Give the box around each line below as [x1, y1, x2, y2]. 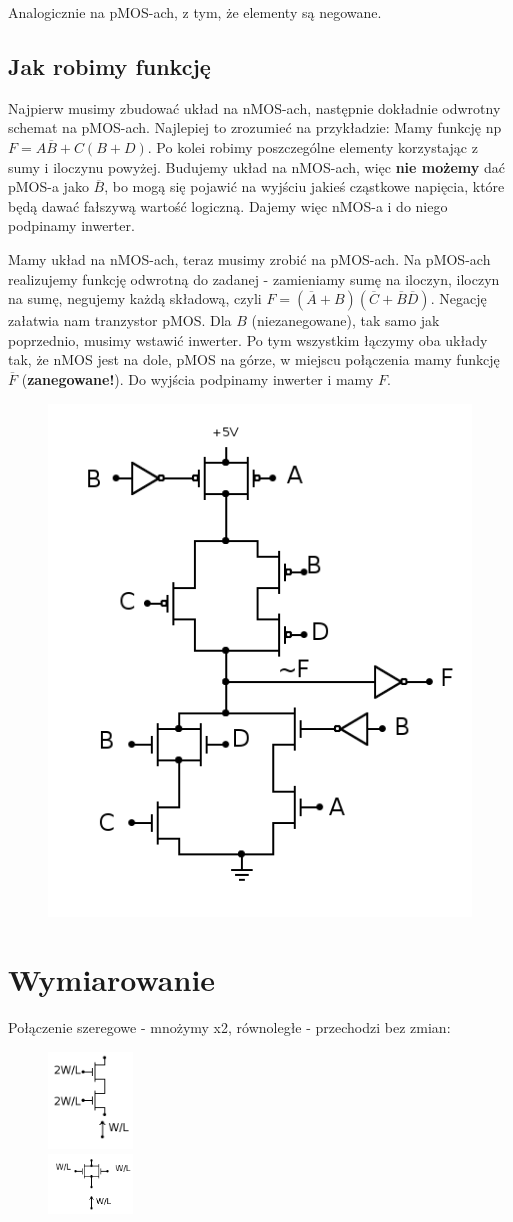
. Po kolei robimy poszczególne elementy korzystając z [147, 136, 478, 157]
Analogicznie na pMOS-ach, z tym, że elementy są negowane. [8, 2, 382, 22]
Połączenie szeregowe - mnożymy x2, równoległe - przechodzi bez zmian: [8, 1017, 451, 1038]
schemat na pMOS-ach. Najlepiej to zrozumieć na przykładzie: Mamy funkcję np [8, 117, 502, 138]
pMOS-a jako [8, 176, 89, 197]
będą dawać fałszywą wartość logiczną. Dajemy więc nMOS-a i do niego [8, 195, 448, 216]
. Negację [430, 288, 487, 309]
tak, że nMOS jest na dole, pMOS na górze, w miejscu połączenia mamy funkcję [8, 349, 500, 370]
